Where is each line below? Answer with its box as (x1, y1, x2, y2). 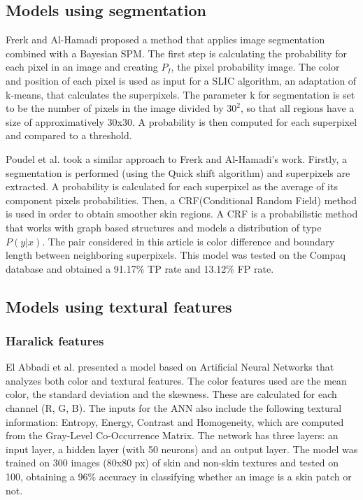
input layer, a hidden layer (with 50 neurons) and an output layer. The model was (6, 441, 358, 456)
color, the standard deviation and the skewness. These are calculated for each (6, 387, 337, 401)
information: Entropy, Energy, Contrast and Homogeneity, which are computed (6, 414, 344, 429)
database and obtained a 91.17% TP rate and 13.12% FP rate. (6, 261, 274, 276)
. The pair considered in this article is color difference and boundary (42, 234, 335, 248)
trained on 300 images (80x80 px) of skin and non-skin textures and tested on (6, 455, 339, 470)
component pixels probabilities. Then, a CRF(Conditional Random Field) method (6, 192, 357, 207)
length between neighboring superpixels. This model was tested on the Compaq (6, 248, 346, 262)
